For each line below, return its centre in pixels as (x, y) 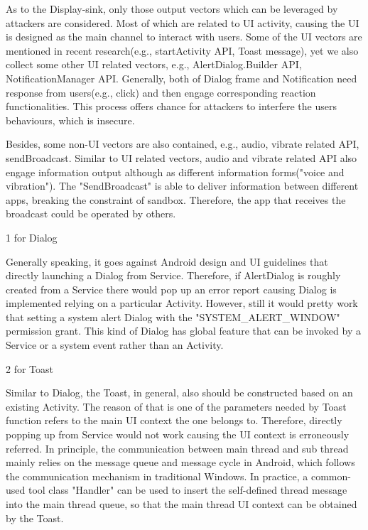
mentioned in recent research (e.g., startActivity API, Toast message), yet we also (182, 50)
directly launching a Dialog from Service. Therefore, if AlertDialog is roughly (173, 275)
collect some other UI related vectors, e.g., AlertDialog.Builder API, (154, 64)
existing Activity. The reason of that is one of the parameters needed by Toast (176, 406)
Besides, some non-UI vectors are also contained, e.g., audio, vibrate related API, (183, 144)
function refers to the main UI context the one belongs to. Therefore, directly (174, 420)
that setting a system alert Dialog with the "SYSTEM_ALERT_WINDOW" (173, 317)
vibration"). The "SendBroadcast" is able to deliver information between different (182, 186)
